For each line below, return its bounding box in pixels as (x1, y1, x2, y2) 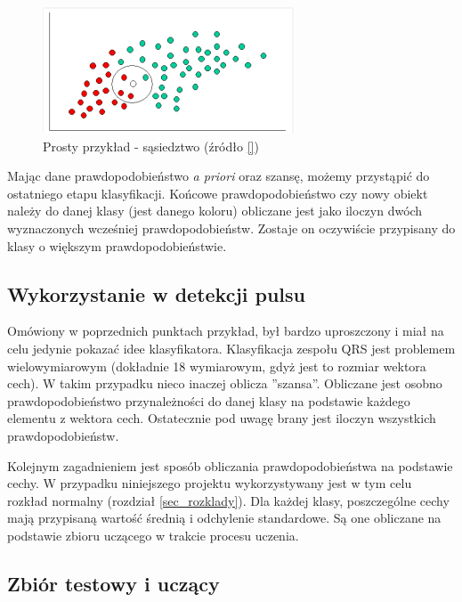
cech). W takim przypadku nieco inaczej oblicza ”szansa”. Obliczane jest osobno (7, 374, 442, 393)
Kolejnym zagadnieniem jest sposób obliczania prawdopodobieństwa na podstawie (7, 456, 453, 475)
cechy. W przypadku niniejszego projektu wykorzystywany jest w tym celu (7, 474, 412, 492)
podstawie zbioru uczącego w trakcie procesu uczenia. (7, 525, 299, 544)
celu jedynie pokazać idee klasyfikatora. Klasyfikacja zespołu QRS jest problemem (7, 338, 456, 357)
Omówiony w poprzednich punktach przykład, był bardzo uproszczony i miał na (7, 321, 444, 340)
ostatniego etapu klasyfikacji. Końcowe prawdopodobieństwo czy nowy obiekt (7, 183, 428, 202)
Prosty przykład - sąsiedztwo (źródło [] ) (43, 136, 259, 155)
